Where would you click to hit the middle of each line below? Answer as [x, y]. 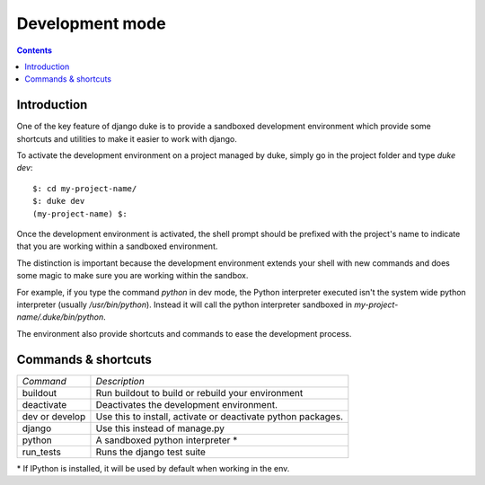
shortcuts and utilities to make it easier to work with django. [127, 138]
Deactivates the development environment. [187, 404]
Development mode [91, 23]
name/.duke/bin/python [60, 317]
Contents [35, 50]
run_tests [42, 452]
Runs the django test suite [151, 452]
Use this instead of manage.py [160, 428]
